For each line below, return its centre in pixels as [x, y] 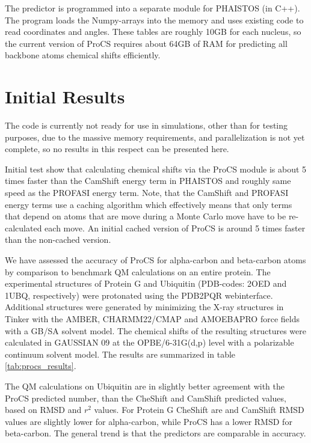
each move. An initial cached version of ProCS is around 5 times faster [175, 228]
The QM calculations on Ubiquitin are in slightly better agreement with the [145, 386]
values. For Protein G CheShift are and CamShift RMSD [199, 410]
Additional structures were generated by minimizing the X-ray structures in [144, 307]
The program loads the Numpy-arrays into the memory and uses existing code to [154, 20]
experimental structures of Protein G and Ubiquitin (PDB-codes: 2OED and [146, 283]
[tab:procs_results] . [41, 366]
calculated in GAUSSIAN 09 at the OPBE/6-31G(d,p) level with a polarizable [149, 342]
